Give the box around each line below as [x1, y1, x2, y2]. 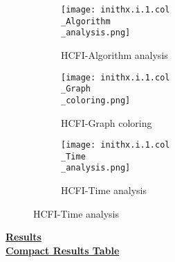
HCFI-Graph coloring [61, 115, 152, 130]
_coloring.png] [61, 95, 131, 105]
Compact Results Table [6, 243, 120, 257]
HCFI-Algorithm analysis [61, 47, 168, 62]
